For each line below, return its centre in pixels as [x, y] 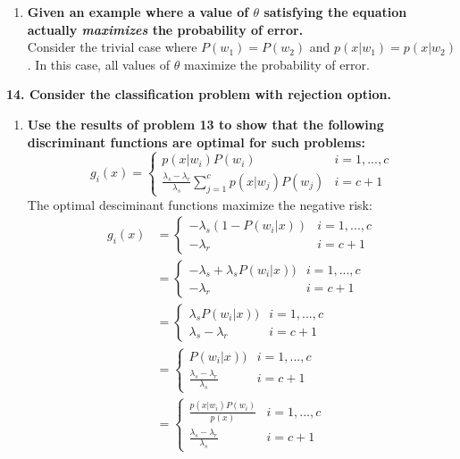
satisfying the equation [335, 12]
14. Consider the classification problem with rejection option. [199, 94]
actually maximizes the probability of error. [165, 29]
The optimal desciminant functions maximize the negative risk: [200, 204]
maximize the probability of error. [276, 64]
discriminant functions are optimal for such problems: [196, 142]
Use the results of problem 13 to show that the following [205, 124]
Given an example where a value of [138, 12]
